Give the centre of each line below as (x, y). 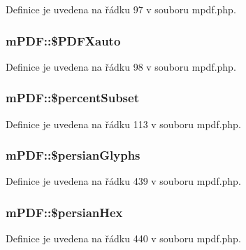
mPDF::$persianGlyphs (73, 155)
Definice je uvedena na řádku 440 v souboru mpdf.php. (123, 238)
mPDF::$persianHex (64, 212)
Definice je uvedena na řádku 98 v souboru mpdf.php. (121, 66)
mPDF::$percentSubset (72, 98)
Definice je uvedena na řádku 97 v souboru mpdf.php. (121, 9)
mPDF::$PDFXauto (63, 40)
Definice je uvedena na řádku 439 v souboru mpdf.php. (123, 181)
